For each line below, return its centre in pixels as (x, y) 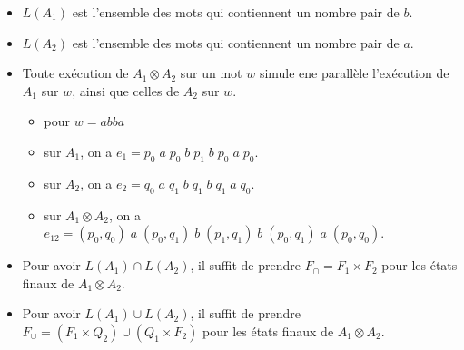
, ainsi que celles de (126, 90)
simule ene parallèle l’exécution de (354, 73)
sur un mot (211, 73)
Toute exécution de (75, 73)
